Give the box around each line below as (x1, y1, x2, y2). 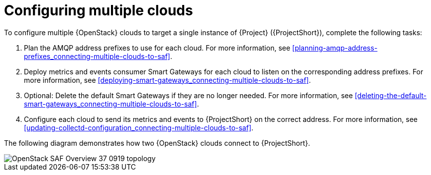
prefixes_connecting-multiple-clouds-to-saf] (24, 52, 170, 60)
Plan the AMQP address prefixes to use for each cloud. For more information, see (24, 43, 291, 52)
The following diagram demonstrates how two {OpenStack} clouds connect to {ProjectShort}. (4, 138, 311, 147)
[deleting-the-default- (354, 91, 427, 100)
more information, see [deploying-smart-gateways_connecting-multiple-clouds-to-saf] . (24, 75, 311, 84)
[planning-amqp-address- (292, 43, 378, 52)
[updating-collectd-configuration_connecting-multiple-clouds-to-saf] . (24, 123, 254, 132)
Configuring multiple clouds (4, 2, 193, 19)
